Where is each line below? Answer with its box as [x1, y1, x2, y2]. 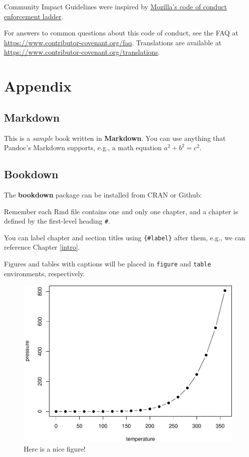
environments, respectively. [4, 268, 85, 278]
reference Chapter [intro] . [4, 242, 80, 252]
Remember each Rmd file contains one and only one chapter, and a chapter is [4, 206, 238, 216]
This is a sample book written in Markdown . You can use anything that [4, 132, 226, 143]
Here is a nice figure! [24, 444, 86, 454]
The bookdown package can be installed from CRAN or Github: [4, 189, 202, 199]
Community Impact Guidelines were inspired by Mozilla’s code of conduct [4, 1, 227, 11]
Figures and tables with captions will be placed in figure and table [4, 259, 211, 269]
